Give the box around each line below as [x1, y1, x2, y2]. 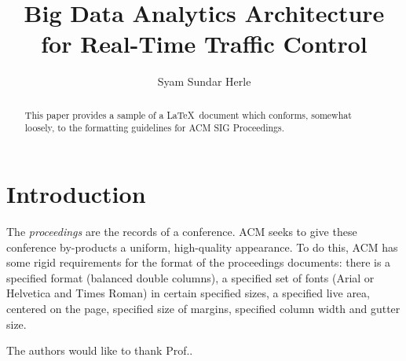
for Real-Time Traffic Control [41, 28, 368, 60]
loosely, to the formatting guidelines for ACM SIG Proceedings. [24, 121, 284, 134]
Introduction [6, 178, 146, 210]
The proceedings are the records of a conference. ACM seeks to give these [6, 223, 357, 239]
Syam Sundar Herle [157, 73, 251, 90]
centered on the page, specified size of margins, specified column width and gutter [6, 300, 401, 316]
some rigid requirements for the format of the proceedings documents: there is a [6, 254, 391, 271]
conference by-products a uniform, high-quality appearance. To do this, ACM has [6, 238, 398, 255]
